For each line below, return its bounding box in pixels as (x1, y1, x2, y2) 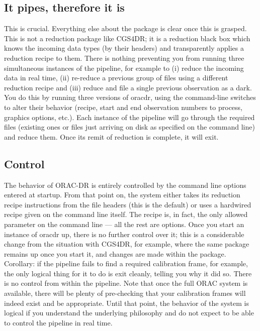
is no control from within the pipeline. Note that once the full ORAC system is (4, 278, 248, 288)
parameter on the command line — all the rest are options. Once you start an (4, 218, 244, 229)
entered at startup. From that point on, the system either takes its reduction (4, 189, 240, 200)
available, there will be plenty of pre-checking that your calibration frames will (4, 288, 246, 298)
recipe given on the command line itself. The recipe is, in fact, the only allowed (4, 209, 248, 219)
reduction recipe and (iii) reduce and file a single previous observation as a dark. (4, 82, 252, 92)
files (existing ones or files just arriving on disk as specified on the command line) (4, 122, 255, 132)
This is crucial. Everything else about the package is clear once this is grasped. (4, 23, 247, 34)
